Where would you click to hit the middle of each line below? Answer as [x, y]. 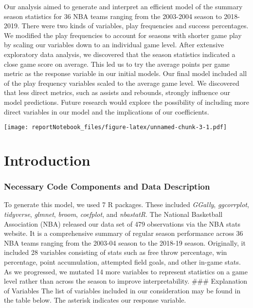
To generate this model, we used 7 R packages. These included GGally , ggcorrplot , [126, 204]
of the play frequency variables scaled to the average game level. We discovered [122, 83]
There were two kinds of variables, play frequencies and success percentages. [135, 26]
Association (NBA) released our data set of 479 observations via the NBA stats [122, 223]
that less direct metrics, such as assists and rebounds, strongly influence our [117, 92]
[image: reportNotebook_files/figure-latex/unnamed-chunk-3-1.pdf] [116, 127]
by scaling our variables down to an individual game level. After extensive [114, 45]
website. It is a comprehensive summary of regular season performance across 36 [124, 233]
